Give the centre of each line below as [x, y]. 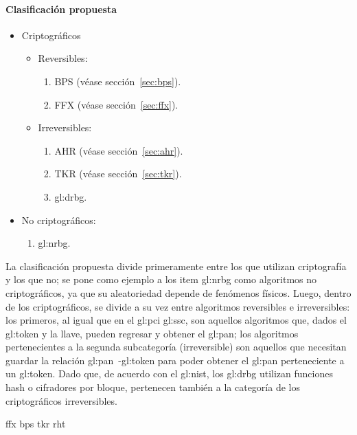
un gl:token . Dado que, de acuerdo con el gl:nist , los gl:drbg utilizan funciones [169, 373]
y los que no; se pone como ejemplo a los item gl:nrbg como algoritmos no [161, 279]
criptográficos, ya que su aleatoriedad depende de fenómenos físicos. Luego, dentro [178, 292]
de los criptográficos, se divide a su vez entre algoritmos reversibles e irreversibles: [178, 306]
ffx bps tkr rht [36, 424]
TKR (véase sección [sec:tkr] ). [118, 174]
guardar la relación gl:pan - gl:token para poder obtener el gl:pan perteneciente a [175, 360]
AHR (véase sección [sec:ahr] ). [119, 150]
